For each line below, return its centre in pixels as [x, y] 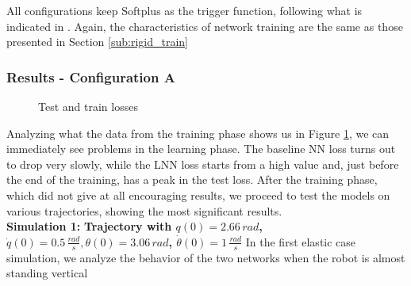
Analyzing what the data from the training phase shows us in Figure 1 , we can [198, 133]
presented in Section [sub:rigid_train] [97, 42]
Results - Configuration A [91, 76]
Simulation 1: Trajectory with [89, 226]
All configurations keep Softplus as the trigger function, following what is [184, 10]
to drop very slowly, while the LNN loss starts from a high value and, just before [203, 164]
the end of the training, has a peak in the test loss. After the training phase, [192, 179]
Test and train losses [88, 106]
